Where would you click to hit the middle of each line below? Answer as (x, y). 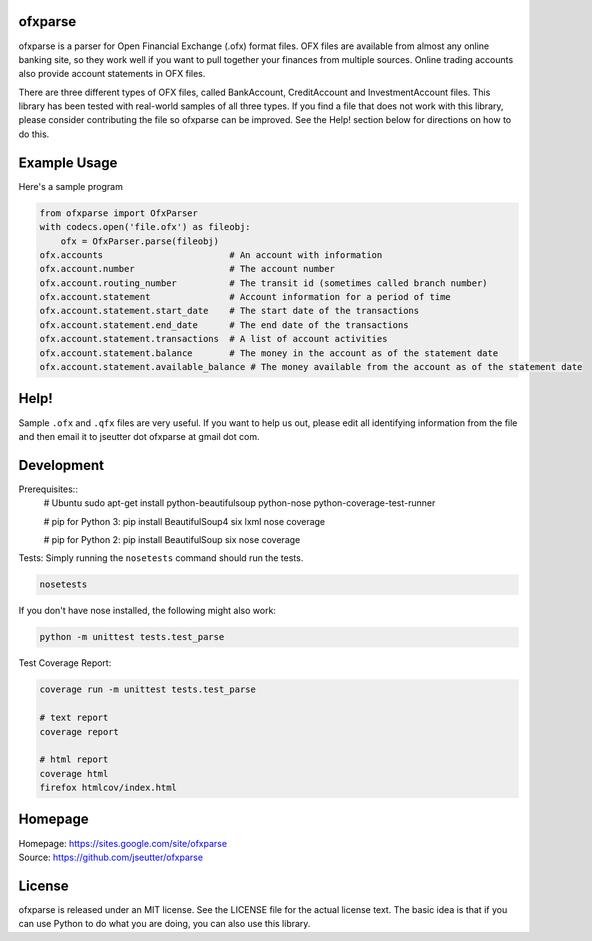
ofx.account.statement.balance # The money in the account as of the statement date (269, 353)
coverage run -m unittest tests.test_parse (148, 689)
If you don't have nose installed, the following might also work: (147, 611)
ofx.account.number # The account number (187, 269)
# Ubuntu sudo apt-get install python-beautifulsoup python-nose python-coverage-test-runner (239, 503)
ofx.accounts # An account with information (211, 254)
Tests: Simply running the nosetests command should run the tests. (161, 558)
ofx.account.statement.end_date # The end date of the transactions (224, 324)
